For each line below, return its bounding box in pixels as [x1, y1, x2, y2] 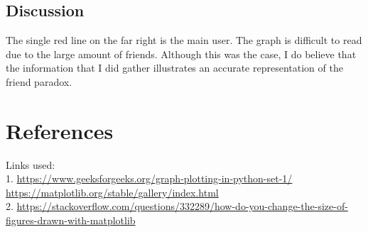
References [6, 116, 114, 145]
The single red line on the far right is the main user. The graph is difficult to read [6, 33, 362, 48]
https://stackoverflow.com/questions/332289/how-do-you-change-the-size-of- [16, 199, 348, 214]
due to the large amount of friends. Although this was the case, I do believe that [6, 46, 357, 61]
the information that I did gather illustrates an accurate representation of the [6, 60, 343, 75]
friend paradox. [6, 74, 72, 89]
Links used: [6, 157, 55, 172]
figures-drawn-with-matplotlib [6, 213, 136, 228]
